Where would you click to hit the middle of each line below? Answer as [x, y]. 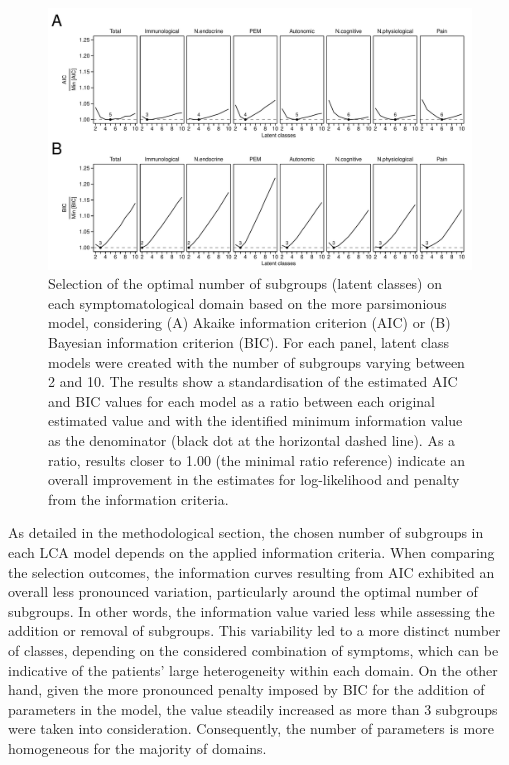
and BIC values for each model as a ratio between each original [241, 400]
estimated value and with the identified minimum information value [255, 420]
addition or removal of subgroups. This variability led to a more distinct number [254, 630]
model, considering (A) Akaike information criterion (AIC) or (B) [249, 322]
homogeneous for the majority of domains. [137, 747]
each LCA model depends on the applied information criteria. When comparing [251, 552]
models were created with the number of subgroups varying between [256, 361]
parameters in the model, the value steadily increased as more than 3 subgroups [253, 708]
